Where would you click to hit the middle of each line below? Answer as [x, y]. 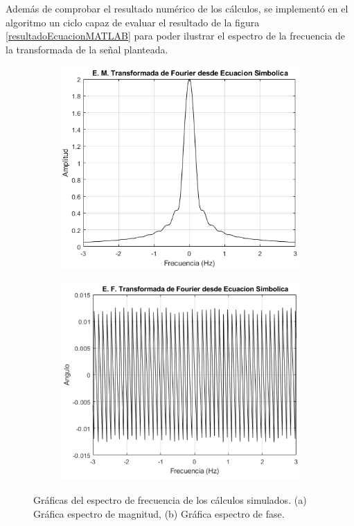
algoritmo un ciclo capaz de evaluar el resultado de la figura [133, 22]
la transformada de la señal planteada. [87, 49]
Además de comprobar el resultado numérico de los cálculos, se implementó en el [177, 8]
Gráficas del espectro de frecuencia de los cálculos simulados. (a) [170, 500]
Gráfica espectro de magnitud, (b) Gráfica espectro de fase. [159, 513]
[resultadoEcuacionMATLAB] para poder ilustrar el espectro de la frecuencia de [175, 36]
